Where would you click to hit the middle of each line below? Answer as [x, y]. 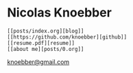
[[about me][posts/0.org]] [46, 49]
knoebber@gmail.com [38, 62]
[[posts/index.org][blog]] [46, 31]
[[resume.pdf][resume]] [41, 43]
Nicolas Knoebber [59, 13]
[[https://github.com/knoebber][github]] [67, 37]
